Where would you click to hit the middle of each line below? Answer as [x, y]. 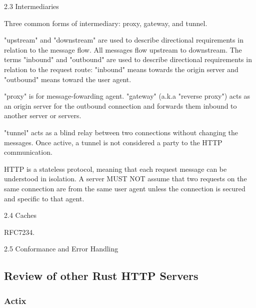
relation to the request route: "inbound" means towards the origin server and [121, 69]
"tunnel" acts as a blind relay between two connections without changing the [121, 132]
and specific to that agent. [44, 198]
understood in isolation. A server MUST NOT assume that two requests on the [125, 179]
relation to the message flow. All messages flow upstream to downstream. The [123, 49]
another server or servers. [43, 115]
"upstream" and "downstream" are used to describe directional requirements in [124, 40]
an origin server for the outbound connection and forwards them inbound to [120, 105]
